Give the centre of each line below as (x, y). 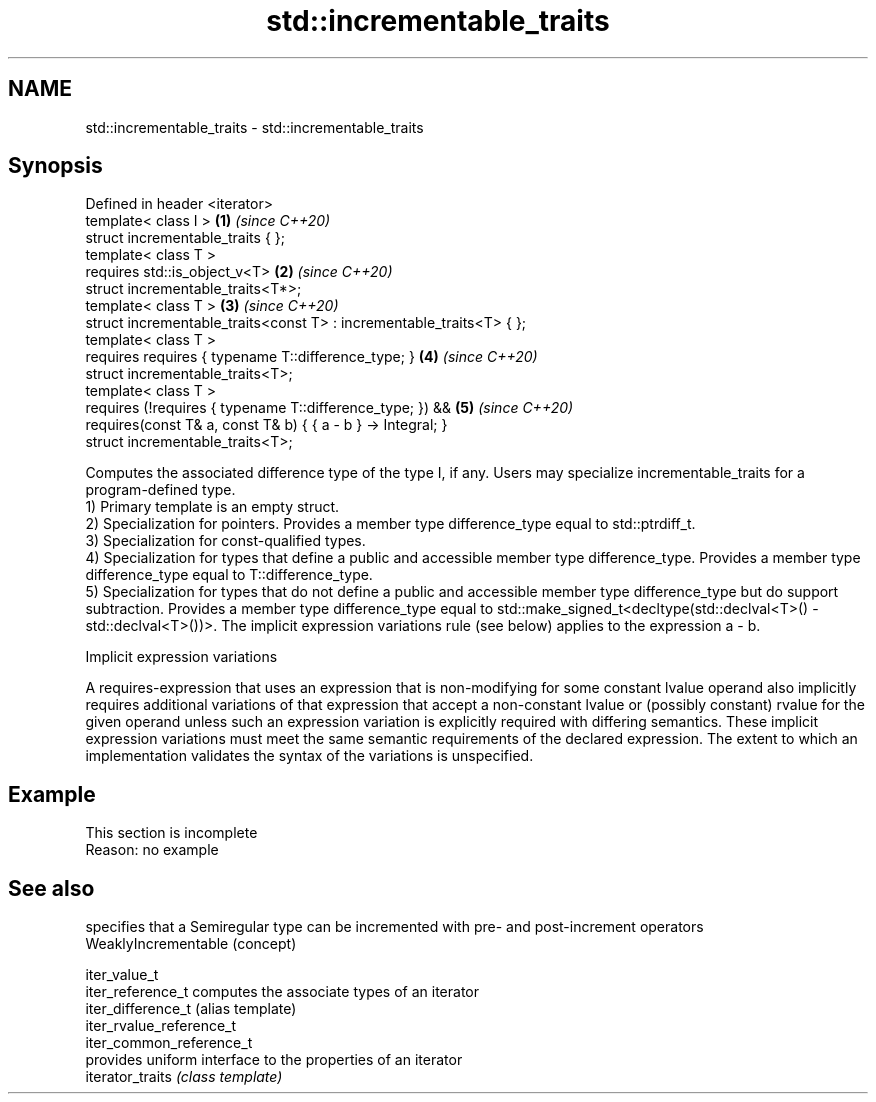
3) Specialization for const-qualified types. (225, 541)
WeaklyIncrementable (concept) (191, 944)
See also (51, 888)
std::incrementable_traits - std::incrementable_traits (254, 127)
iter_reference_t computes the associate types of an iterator (282, 992)
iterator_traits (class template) (184, 1077)
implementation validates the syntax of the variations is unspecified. (309, 756)
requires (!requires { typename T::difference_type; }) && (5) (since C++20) (329, 408)
